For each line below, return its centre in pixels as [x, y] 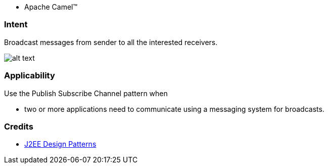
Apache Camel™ [51, 7]
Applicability [30, 76]
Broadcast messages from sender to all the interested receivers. [111, 42]
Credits [19, 126]
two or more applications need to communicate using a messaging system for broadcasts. [174, 109]
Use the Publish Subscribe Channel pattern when [86, 93]
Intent [16, 25]
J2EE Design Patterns [60, 144]
